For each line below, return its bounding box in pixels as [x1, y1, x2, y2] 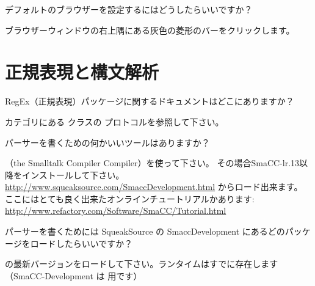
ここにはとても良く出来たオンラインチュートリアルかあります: [5, 192, 255, 205]
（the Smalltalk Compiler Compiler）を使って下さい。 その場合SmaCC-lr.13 [5, 156, 300, 169]
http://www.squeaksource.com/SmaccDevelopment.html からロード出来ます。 [5, 180, 303, 193]
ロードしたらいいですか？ [30, 237, 133, 249]
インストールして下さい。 [21, 168, 125, 181]
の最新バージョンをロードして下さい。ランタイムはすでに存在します [5, 257, 278, 270]
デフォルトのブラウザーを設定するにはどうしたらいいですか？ [5, 3, 253, 15]
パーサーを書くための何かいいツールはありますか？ [5, 136, 210, 148]
